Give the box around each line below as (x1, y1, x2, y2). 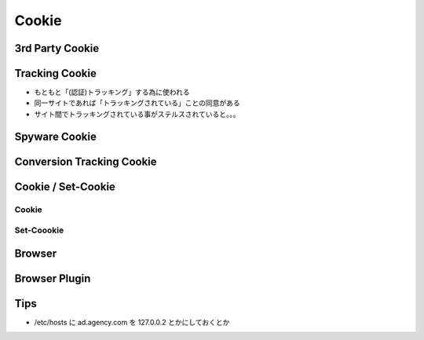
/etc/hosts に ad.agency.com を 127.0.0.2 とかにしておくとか (34, 317, 230, 327)
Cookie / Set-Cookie (14, 180, 115, 193)
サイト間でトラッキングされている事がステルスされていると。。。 (34, 109, 240, 119)
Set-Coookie (14, 225, 64, 236)
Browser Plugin (14, 272, 91, 285)
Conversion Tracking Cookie (14, 155, 157, 168)
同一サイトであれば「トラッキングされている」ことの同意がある (34, 98, 240, 108)
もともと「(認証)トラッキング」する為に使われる (34, 87, 190, 97)
